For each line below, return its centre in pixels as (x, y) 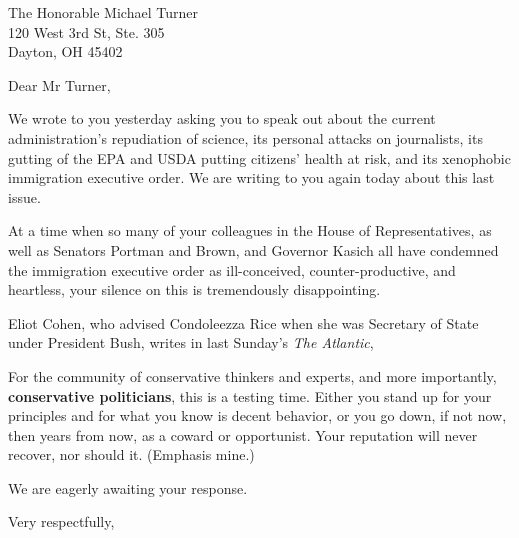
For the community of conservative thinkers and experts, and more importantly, (252, 375)
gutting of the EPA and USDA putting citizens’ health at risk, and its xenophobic (259, 157)
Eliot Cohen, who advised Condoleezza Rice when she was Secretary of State (243, 322)
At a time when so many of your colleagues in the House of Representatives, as (250, 230)
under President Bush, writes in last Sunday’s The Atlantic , (191, 342)
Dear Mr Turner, (59, 84)
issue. (24, 196)
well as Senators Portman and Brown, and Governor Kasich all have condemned (253, 249)
